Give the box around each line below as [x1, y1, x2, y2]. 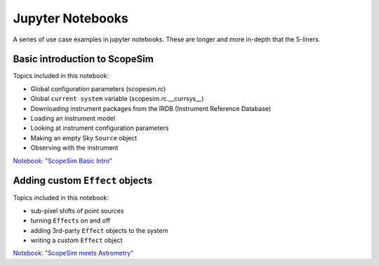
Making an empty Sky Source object [30, 133, 138, 142]
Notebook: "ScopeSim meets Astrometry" [13, 249, 134, 258]
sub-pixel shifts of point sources [30, 206, 124, 215]
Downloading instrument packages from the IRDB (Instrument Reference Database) [30, 104, 272, 112]
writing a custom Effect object [30, 236, 123, 245]
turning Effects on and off [30, 216, 111, 225]
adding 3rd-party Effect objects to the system [30, 226, 168, 234]
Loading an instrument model [30, 114, 116, 123]
